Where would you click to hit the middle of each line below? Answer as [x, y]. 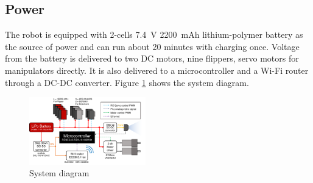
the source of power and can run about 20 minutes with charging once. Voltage [152, 46]
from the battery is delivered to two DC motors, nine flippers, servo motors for [152, 58]
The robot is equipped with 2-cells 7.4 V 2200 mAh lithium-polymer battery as [154, 34]
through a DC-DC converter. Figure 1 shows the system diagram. [127, 82]
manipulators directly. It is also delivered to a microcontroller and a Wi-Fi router [157, 70]
